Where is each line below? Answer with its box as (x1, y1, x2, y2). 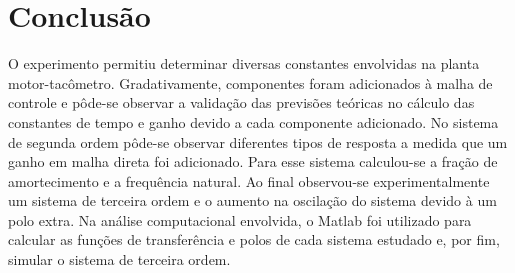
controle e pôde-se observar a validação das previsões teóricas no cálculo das (8, 92, 475, 113)
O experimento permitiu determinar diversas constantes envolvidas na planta (8, 53, 480, 74)
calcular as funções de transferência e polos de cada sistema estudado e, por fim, (8, 229, 500, 250)
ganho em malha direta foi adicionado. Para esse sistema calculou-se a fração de (8, 151, 498, 172)
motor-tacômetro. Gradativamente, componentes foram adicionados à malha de (8, 72, 493, 93)
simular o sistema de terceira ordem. (8, 249, 231, 270)
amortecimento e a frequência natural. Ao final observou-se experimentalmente (8, 170, 490, 191)
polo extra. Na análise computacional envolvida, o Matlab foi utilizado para (8, 209, 472, 230)
